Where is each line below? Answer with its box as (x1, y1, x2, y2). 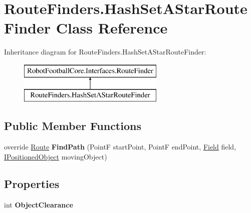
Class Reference (56, 17, 168, 38)
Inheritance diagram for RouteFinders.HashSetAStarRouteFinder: (4, 46, 206, 57)
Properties (4, 175, 60, 191)
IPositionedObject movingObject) (4, 151, 107, 161)
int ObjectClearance (4, 199, 73, 209)
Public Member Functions (4, 118, 141, 133)
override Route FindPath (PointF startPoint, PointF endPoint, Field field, (4, 141, 236, 152)
